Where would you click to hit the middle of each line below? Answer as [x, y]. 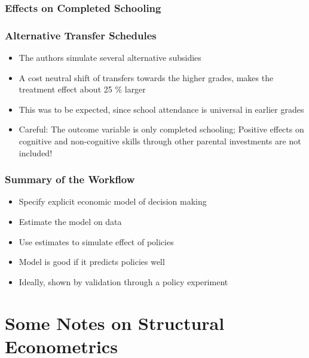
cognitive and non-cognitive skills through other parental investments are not [160, 141]
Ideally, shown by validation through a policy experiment [123, 281]
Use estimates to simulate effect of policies [96, 241]
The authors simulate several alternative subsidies [110, 58]
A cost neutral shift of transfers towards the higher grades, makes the [146, 77]
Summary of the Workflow [70, 179]
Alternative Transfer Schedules [81, 35]
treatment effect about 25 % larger [82, 89]
